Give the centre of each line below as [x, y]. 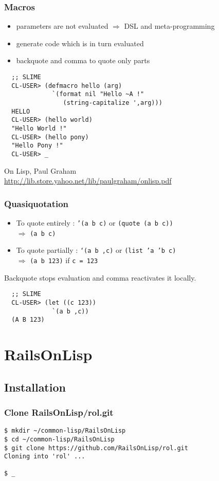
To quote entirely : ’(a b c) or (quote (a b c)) [95, 222]
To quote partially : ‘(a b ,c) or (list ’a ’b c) [96, 250]
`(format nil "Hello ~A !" [98, 94]
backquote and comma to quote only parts [83, 60]
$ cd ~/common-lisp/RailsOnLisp [59, 439]
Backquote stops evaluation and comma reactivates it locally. [100, 277]
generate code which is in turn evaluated [80, 43]
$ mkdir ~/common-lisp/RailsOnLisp [65, 431]
